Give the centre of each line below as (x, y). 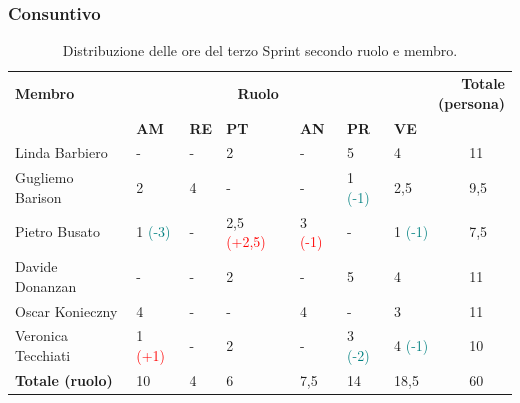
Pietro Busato (57, 231)
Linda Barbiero (61, 152)
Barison (38, 196)
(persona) (471, 102)
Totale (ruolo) (64, 379)
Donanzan (46, 285)
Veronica (41, 335)
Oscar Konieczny (66, 310)
